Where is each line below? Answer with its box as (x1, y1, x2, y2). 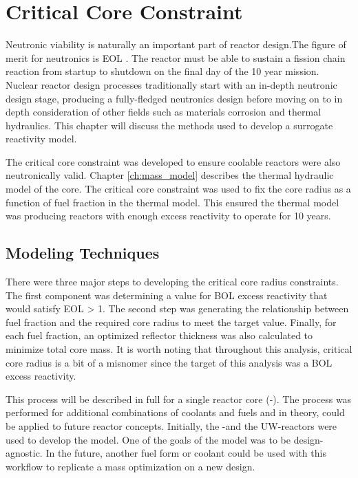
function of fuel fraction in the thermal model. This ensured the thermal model (6, 195, 339, 209)
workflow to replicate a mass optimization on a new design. (6, 459, 255, 473)
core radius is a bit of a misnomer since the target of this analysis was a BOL (6, 355, 333, 369)
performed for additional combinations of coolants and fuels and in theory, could (6, 405, 345, 420)
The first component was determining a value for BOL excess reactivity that (6, 287, 328, 302)
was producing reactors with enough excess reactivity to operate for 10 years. (6, 208, 331, 223)
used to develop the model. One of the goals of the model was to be (6, 432, 291, 446)
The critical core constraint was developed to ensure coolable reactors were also (6, 154, 341, 169)
